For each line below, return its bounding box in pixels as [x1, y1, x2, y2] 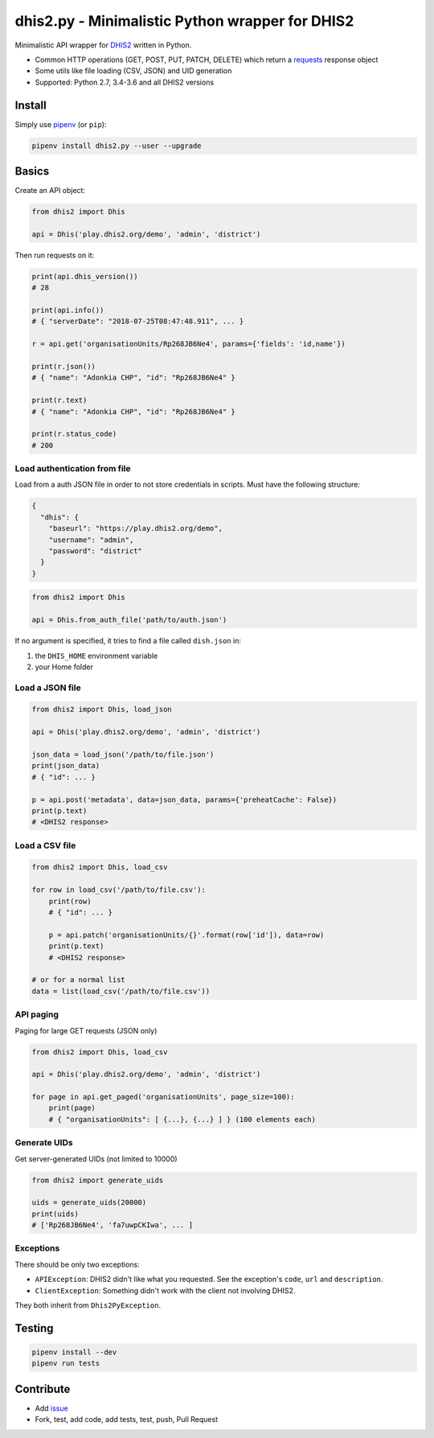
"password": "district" [48, 546, 142, 555]
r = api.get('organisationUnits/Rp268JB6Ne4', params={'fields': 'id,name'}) [31, 339, 346, 349]
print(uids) [31, 1209, 80, 1218]
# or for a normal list [31, 976, 126, 984]
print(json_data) [31, 761, 100, 770]
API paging [14, 1009, 59, 1021]
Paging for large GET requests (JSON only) [14, 1025, 158, 1035]
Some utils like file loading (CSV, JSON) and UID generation [35, 66, 232, 76]
